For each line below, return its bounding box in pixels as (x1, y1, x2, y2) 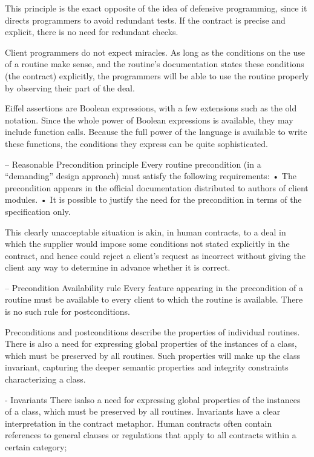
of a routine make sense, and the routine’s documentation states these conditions (5, 58, 304, 70)
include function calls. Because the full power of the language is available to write (5, 125, 307, 138)
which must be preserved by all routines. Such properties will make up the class (5, 349, 300, 361)
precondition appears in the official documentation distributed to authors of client (5, 181, 309, 194)
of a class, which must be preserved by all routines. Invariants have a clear (5, 405, 281, 418)
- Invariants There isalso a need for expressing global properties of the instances (5, 393, 301, 406)
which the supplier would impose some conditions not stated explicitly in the (5, 237, 290, 250)
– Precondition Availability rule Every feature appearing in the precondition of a (5, 281, 304, 294)
